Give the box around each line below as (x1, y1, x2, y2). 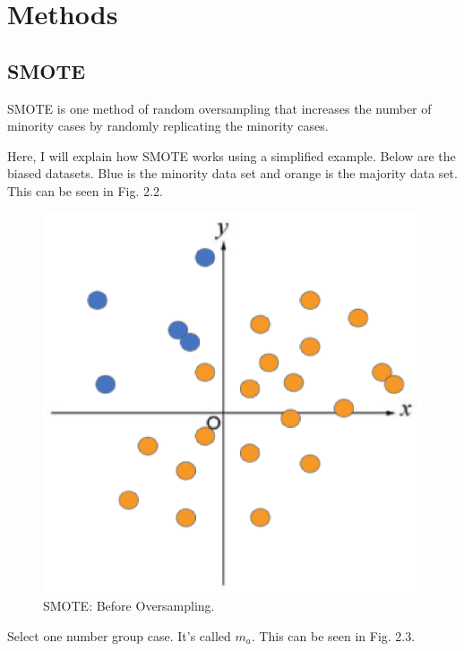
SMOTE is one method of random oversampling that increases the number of (7, 99, 432, 117)
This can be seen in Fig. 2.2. (7, 181, 163, 200)
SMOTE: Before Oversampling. (43, 596, 215, 615)
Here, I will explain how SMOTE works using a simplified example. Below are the (7, 146, 456, 165)
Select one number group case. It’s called (7, 626, 231, 645)
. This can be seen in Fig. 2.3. (251, 626, 416, 645)
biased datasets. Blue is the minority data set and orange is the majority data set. (7, 164, 458, 183)
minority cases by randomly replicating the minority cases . (7, 116, 329, 135)
